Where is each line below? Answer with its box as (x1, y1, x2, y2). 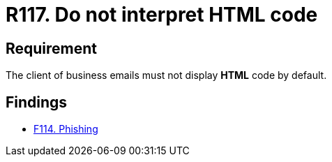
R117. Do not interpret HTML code (6, 3, 318, 27)
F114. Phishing (33, 123, 98, 135)
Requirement (6, 39, 98, 57)
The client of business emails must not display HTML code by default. (6, 69, 327, 82)
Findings (6, 93, 68, 111)
